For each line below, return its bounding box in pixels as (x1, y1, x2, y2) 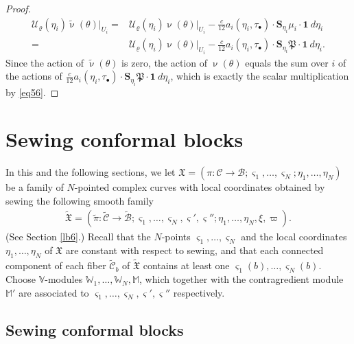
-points (161, 229, 191, 244)
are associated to (19, 285, 89, 299)
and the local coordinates (241, 229, 347, 244)
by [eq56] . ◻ (5, 84, 59, 99)
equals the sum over (245, 55, 329, 69)
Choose (5, 272, 36, 286)
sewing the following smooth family (5, 193, 154, 207)
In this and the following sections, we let (5, 165, 176, 179)
